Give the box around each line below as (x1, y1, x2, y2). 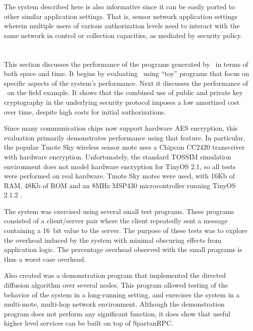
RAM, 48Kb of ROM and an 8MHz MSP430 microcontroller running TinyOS (4, 180, 236, 190)
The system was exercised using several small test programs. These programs (4, 206, 234, 216)
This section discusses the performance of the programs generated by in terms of (4, 58, 249, 69)
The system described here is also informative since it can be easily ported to (4, 1, 235, 11)
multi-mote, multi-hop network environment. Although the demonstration (4, 299, 225, 309)
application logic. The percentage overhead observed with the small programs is (4, 244, 242, 254)
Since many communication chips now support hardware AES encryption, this (4, 123, 238, 133)
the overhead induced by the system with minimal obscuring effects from (4, 234, 222, 245)
